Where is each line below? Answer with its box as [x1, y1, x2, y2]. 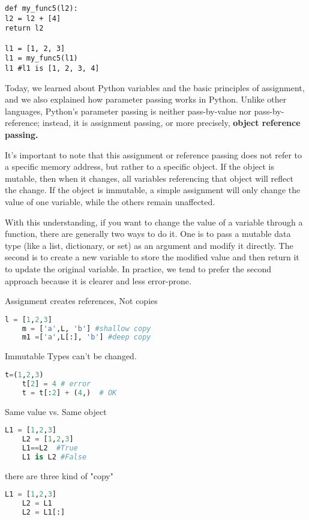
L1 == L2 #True [22, 443, 78, 452]
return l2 [5, 24, 44, 33]
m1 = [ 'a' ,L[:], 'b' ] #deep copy [22, 333, 151, 342]
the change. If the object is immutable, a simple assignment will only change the [5, 184, 301, 196]
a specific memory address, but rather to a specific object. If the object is [5, 160, 274, 173]
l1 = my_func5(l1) [5, 54, 78, 63]
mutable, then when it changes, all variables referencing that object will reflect [5, 172, 293, 184]
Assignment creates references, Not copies [5, 294, 158, 307]
